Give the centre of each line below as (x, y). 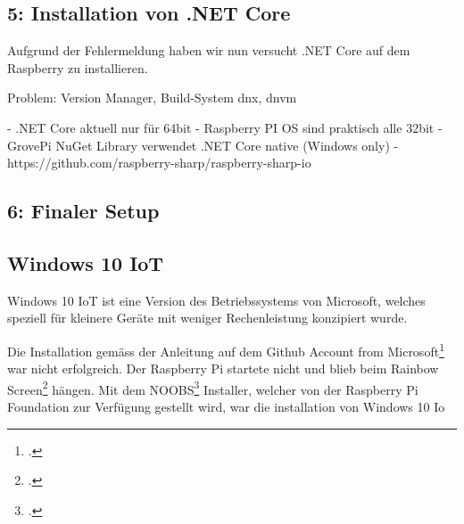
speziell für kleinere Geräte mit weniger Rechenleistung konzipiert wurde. (207, 318)
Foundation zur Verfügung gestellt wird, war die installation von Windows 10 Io (226, 407)
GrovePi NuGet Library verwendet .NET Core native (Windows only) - (203, 145)
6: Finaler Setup (83, 211)
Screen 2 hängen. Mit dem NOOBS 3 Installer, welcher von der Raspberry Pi (213, 388)
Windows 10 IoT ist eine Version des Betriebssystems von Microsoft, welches (216, 300)
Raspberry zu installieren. (78, 67)
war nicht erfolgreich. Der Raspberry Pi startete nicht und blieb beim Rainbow (223, 368)
